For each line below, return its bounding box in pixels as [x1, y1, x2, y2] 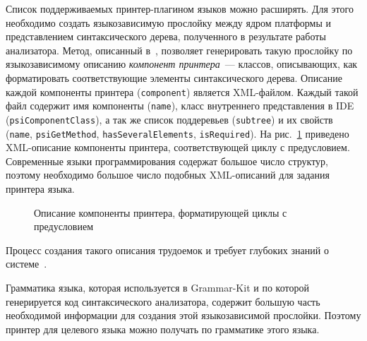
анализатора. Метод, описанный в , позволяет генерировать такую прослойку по [6, 42, 353, 57]
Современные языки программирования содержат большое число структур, [6, 153, 328, 168]
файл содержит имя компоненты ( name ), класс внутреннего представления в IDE [6, 98, 354, 113]
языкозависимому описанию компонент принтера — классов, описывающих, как [6, 56, 358, 71]
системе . [6, 256, 47, 271]
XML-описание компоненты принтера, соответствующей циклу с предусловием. [6, 140, 350, 155]
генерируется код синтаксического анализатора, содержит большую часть [6, 294, 320, 309]
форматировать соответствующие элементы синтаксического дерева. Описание [6, 70, 342, 85]
